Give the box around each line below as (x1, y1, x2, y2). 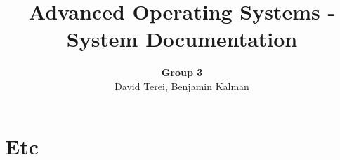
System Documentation (66, 24, 298, 53)
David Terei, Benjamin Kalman (115, 78, 249, 93)
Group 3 (161, 65, 203, 80)
